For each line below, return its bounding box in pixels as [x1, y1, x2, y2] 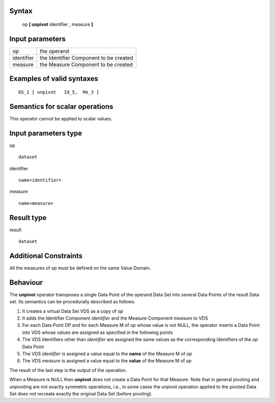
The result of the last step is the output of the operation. [9, 367, 127, 373]
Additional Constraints [9, 252, 83, 260]
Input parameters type [9, 129, 82, 137]
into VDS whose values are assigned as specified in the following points [22, 329, 173, 335]
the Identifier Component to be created [39, 54, 133, 61]
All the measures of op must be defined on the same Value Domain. [9, 265, 151, 271]
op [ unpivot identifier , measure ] [22, 21, 94, 27]
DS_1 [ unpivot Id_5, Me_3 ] [18, 89, 99, 95]
